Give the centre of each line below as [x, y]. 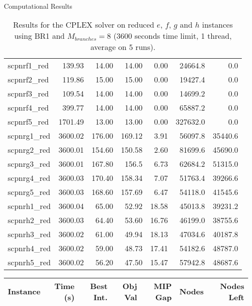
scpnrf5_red [28, 121]
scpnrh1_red [29, 206]
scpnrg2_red [29, 149]
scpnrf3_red [28, 93]
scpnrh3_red [29, 234]
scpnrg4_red [29, 177]
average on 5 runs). [123, 47]
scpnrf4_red [28, 107]
